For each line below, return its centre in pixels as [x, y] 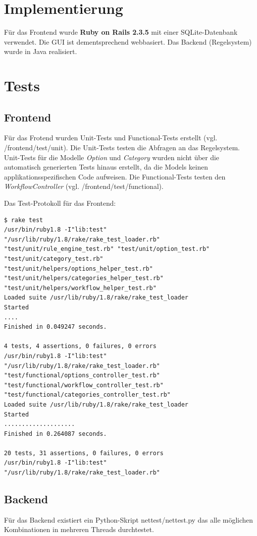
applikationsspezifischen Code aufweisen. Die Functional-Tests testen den [115, 176]
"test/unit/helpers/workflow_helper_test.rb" [80, 288]
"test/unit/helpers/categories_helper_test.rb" [84, 278]
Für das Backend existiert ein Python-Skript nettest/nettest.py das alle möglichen [128, 519]
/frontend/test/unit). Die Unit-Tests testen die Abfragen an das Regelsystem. [122, 148]
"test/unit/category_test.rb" [54, 259]
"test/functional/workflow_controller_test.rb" [84, 385]
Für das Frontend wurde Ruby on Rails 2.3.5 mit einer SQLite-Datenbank [121, 32]
